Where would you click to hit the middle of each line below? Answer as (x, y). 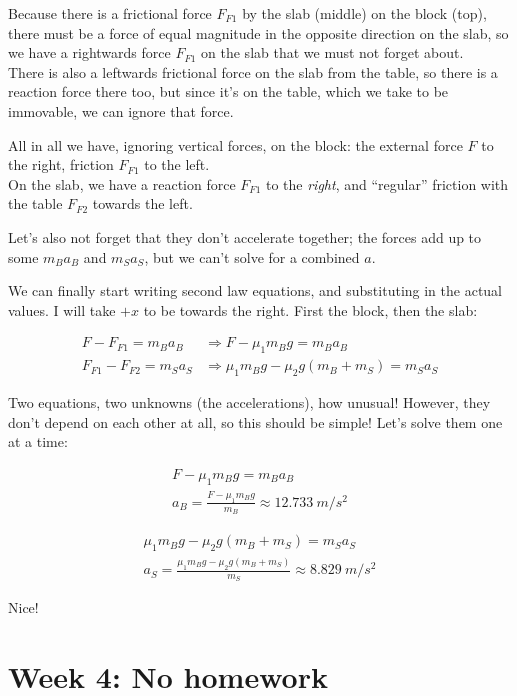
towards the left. (142, 203)
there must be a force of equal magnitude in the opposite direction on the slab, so (258, 32)
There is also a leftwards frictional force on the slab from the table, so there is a (253, 71)
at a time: (38, 441)
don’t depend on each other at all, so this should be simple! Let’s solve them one (255, 421)
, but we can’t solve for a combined (252, 256)
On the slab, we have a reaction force (122, 183)
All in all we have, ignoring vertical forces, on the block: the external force (235, 144)
